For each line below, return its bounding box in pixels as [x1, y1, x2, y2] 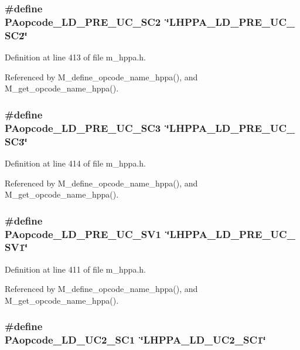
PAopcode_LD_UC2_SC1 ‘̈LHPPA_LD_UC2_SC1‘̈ [5, 332, 266, 347]
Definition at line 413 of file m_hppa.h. [5, 51, 146, 63]
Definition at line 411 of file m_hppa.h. [5, 263, 146, 275]
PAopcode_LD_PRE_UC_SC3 [5, 120, 161, 135]
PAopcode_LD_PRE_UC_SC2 [5, 14, 161, 29]
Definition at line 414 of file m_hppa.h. [5, 157, 146, 169]
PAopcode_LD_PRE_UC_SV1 [5, 226, 161, 241]
